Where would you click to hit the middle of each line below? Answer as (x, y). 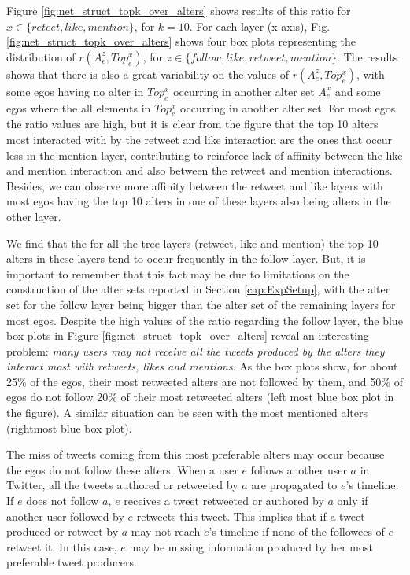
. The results (368, 56)
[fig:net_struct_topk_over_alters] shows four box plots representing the (181, 41)
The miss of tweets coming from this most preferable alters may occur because (196, 454)
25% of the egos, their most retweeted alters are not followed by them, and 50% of (205, 381)
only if (353, 501)
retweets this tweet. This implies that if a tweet (251, 516)
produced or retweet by (63, 531)
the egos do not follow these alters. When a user (122, 469)
